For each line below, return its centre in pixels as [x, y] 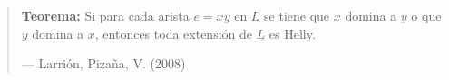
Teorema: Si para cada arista [105, 15]
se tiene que [297, 15]
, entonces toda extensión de [173, 33]
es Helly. [292, 33]
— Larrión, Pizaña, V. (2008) [103, 63]
